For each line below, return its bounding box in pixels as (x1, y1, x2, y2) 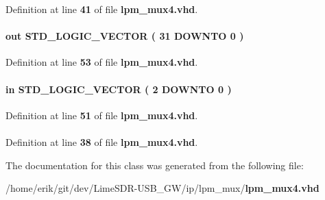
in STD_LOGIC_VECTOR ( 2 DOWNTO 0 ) (5, 82, 232, 96)
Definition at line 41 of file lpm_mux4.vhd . (5, 2, 198, 16)
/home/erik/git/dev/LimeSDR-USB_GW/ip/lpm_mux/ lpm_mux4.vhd (5, 181, 320, 195)
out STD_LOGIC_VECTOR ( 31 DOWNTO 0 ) (5, 29, 244, 43)
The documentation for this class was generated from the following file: (5, 158, 304, 172)
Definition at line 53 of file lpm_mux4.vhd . (5, 55, 198, 69)
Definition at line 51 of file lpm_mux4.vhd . (5, 108, 198, 122)
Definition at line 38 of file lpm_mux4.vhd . (5, 134, 198, 149)
